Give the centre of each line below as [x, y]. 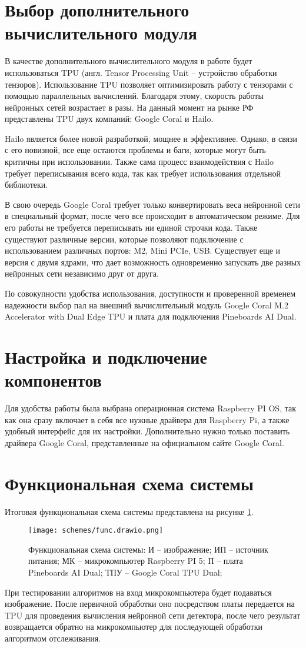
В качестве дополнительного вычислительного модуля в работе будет [129, 61]
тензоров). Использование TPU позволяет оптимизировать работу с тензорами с [149, 84]
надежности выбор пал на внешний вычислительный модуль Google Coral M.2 [147, 305]
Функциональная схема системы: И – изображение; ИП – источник [148, 549]
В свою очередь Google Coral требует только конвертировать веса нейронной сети [153, 204]
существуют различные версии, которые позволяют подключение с [124, 239]
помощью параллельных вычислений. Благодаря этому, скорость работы [134, 96]
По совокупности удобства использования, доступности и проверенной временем [150, 293]
